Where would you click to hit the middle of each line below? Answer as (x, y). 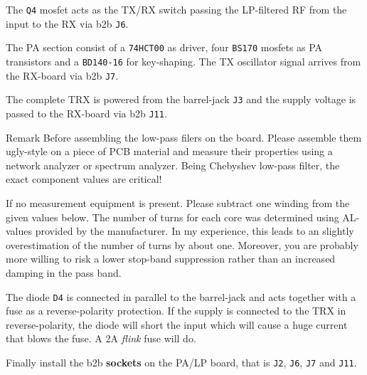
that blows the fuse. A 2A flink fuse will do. (101, 338)
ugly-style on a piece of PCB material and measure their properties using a (169, 151)
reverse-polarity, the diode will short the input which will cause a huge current (177, 324)
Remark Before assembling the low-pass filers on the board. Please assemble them (184, 137)
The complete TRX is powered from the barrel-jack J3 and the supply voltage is (181, 99)
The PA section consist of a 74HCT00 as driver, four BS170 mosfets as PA (164, 47)
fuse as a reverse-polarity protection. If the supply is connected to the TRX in (176, 311)
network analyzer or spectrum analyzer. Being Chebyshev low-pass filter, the (173, 165)
